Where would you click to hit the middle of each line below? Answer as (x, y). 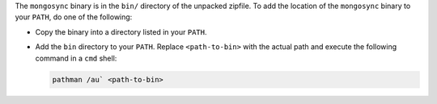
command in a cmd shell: (76, 58)
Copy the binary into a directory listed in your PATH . (121, 31)
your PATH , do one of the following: (74, 17)
